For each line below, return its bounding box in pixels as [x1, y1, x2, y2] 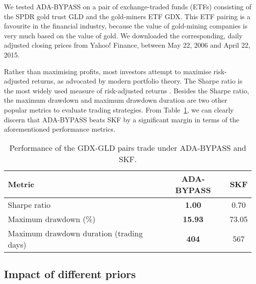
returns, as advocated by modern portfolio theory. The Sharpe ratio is [31, 76, 243, 86]
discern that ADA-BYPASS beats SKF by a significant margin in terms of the [4, 114, 239, 124]
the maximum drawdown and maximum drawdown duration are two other [4, 95, 228, 105]
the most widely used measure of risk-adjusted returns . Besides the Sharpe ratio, [4, 85, 249, 95]
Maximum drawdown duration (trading [8, 227, 143, 239]
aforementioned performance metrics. [4, 124, 115, 134]
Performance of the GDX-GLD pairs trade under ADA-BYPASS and [9, 142, 246, 153]
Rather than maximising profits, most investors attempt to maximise [4, 66, 211, 76]
